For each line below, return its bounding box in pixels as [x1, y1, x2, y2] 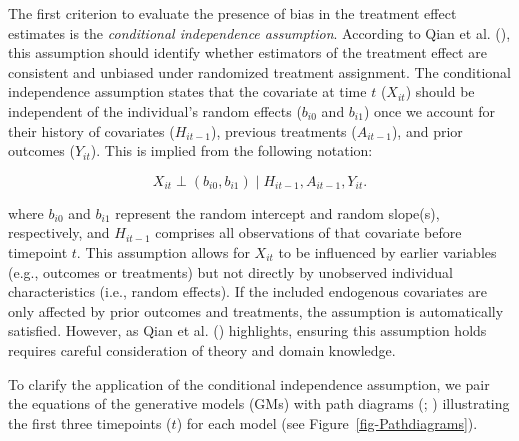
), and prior [391, 120, 463, 141]
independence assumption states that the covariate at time [8, 81, 367, 102]
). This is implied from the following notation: [90, 140, 373, 161]
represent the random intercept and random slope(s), [115, 202, 440, 223]
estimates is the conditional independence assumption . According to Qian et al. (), [8, 22, 511, 43]
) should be [405, 81, 475, 102]
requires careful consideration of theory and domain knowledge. [8, 339, 396, 360]
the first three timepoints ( [8, 412, 172, 433]
